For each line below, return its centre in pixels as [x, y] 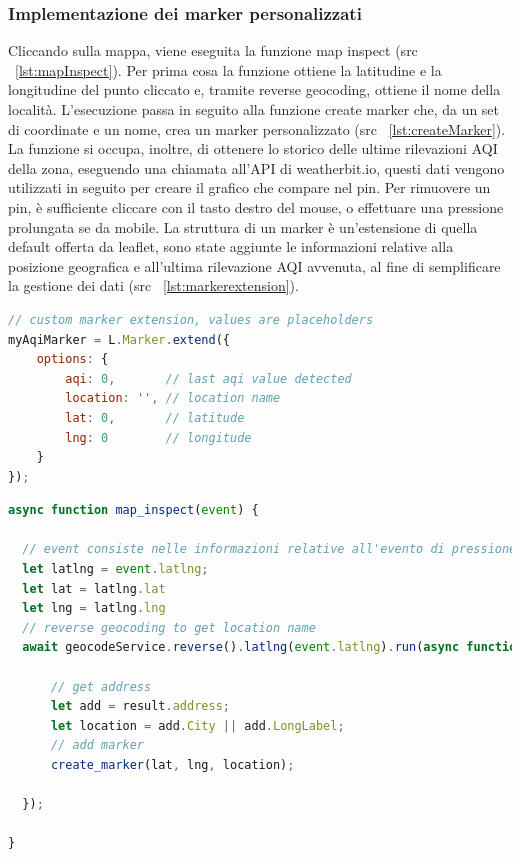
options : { [72, 359]
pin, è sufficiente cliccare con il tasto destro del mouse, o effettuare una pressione [256, 206]
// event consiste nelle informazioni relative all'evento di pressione [269, 549]
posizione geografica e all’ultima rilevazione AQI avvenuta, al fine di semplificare [254, 265]
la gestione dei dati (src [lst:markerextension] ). [153, 285]
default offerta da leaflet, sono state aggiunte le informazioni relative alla [231, 246]
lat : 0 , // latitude [155, 417]
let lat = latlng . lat [94, 588]
